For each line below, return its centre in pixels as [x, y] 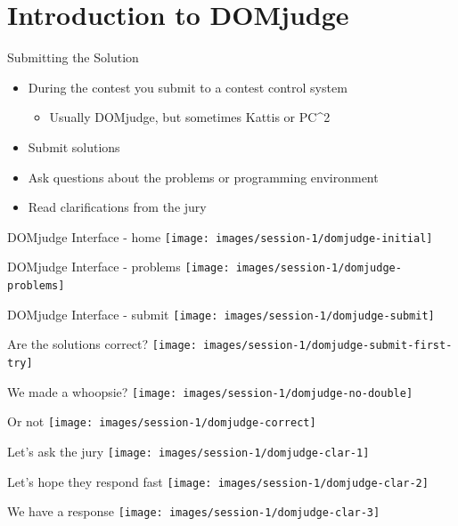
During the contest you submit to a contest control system [188, 87]
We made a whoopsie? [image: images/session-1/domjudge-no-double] [210, 391]
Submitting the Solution [73, 57]
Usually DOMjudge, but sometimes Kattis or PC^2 [190, 117]
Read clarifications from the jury [117, 207]
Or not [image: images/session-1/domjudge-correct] [162, 421]
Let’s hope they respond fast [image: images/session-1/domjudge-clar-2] [218, 481]
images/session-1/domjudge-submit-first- [328, 346]
